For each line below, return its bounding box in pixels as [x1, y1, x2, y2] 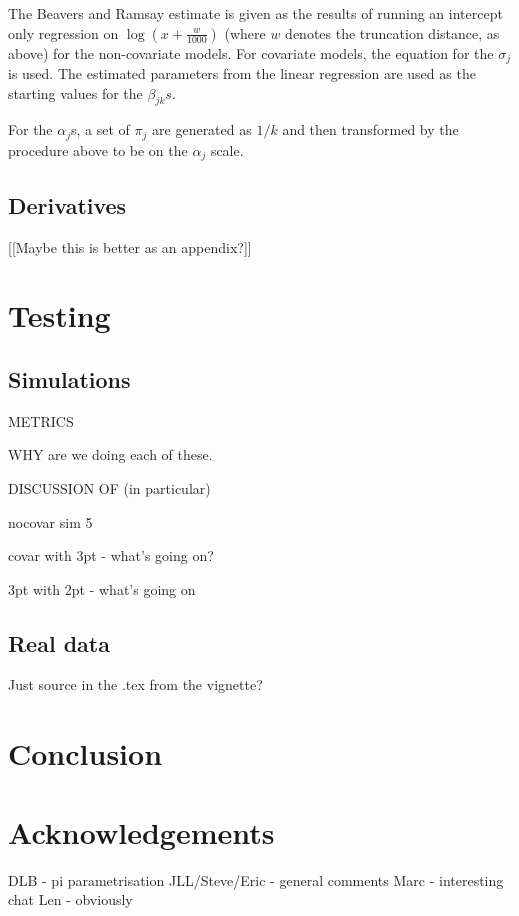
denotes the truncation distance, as [285, 22, 500, 43]
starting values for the [8, 82, 143, 103]
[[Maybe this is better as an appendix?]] [8, 236, 252, 257]
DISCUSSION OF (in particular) [8, 477, 211, 498]
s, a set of [71, 119, 130, 140]
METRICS [8, 410, 74, 431]
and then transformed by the [282, 119, 459, 140]
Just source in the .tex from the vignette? [8, 674, 263, 695]
